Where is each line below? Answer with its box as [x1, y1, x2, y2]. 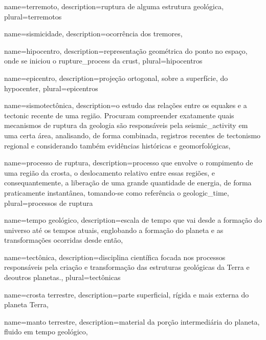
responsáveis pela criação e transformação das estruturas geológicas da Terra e [4, 262, 250, 272]
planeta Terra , [4, 299, 49, 310]
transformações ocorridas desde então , [4, 235, 123, 245]
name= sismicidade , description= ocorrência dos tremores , [4, 28, 183, 39]
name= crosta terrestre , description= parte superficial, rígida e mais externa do [4, 289, 249, 300]
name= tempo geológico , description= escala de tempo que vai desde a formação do [4, 215, 262, 225]
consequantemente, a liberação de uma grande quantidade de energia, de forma [4, 177, 252, 188]
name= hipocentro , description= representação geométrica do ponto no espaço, [4, 45, 248, 56]
